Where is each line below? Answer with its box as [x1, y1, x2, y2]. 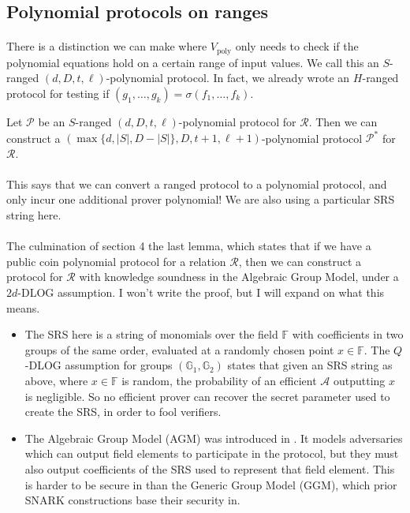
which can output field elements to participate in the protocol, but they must [24, 445, 399, 462]
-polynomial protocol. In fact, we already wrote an [106, 69, 350, 86]
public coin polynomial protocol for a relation [6, 253, 226, 269]
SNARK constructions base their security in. [24, 492, 240, 508]
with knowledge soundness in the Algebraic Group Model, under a [79, 268, 399, 285]
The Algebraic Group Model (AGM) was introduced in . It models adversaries [24, 429, 403, 446]
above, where [24, 373, 88, 389]
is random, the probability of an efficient [121, 373, 317, 389]
